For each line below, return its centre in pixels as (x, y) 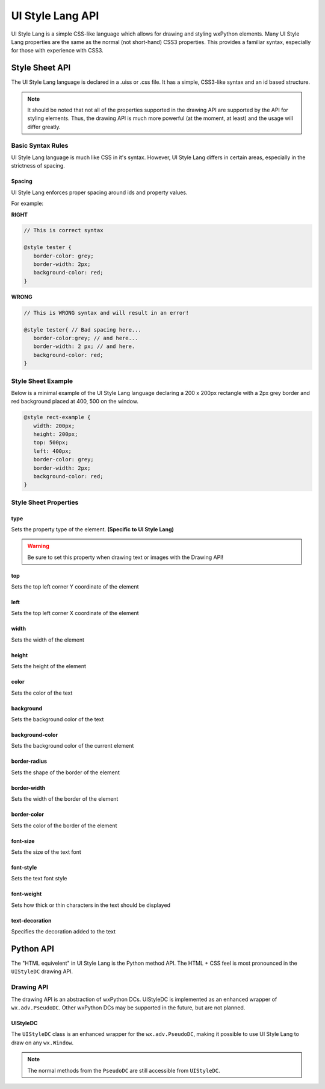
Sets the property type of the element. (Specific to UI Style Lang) (93, 529)
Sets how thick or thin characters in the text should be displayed (91, 905)
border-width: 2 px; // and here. (84, 346)
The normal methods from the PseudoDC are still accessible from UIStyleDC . (124, 1070)
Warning (38, 546)
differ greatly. (44, 127)
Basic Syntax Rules (40, 145)
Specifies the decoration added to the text (63, 932)
